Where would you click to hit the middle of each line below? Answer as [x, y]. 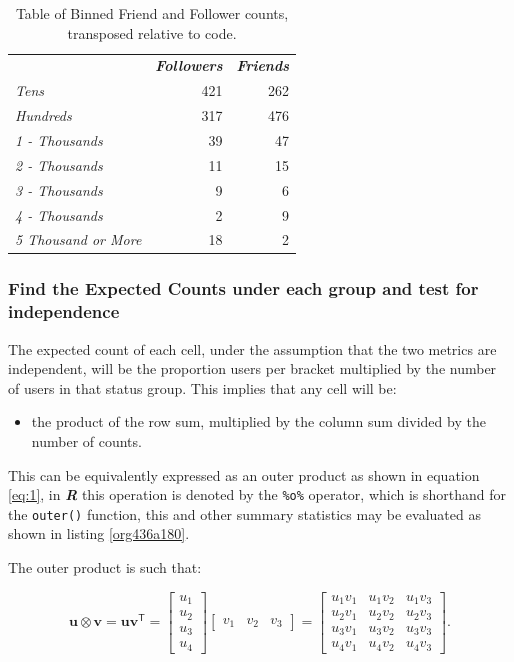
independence [64, 311]
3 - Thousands [59, 189]
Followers [189, 65]
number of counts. [86, 440]
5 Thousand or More [78, 239]
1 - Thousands [59, 139]
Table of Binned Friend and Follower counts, [152, 13]
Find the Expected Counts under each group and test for [243, 288]
